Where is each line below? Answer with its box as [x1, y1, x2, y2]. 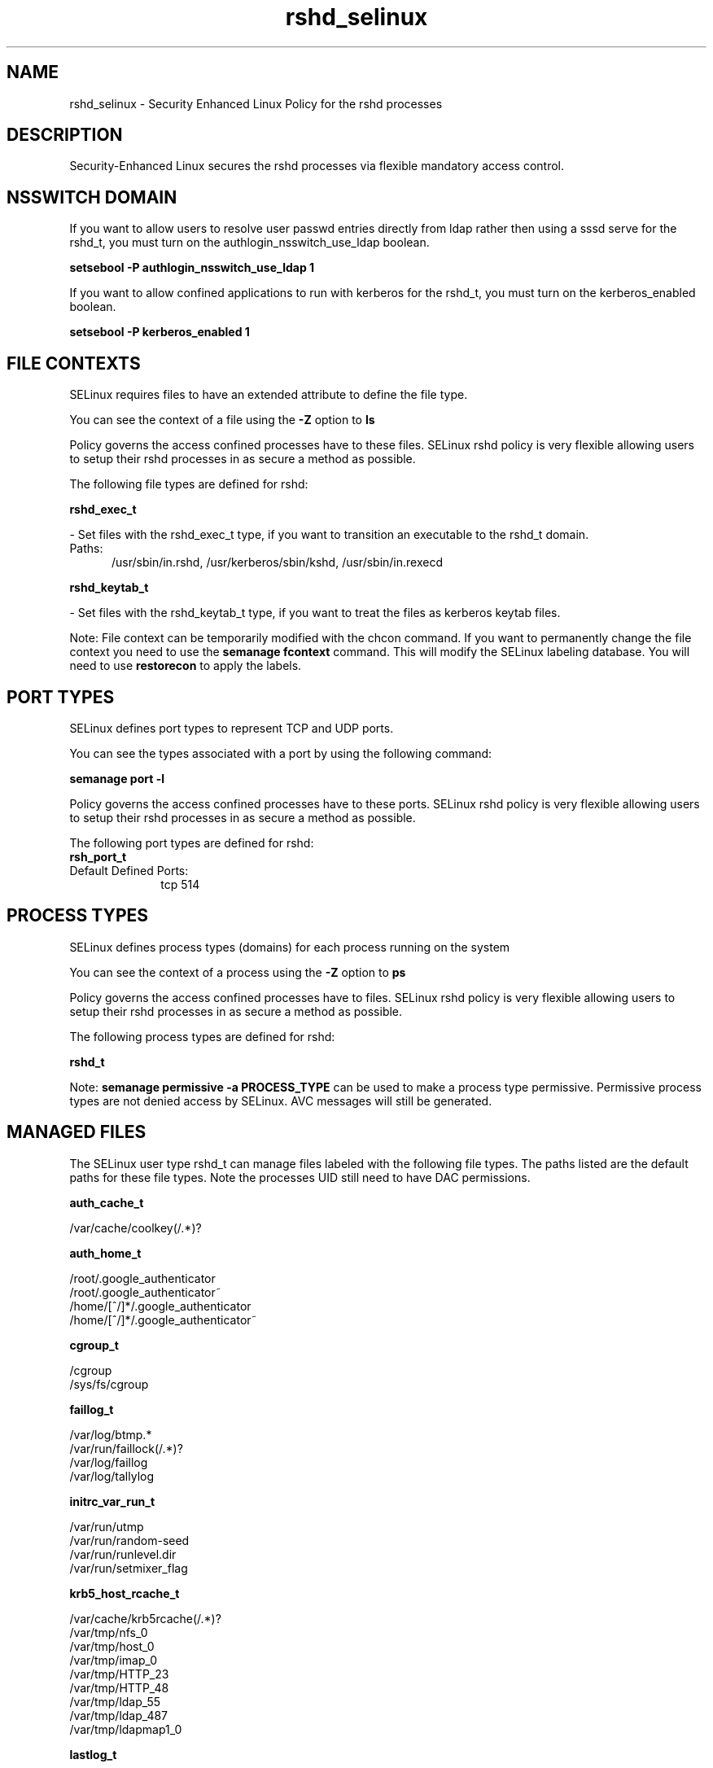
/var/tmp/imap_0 [69, 1652, 158, 1667]
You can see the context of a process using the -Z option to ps [69, 965, 406, 979]
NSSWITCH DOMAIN [7, 186, 177, 208]
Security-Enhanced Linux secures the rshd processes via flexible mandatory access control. [69, 159, 564, 173]
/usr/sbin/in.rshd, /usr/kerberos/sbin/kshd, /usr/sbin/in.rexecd [112, 555, 444, 570]
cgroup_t [69, 1337, 119, 1352]
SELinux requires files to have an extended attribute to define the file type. [69, 387, 468, 402]
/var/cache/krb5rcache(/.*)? [69, 1611, 221, 1626]
